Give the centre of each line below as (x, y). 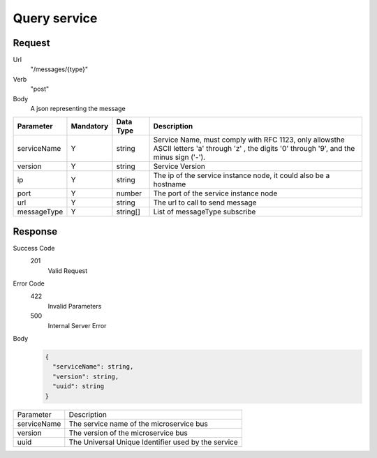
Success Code (34, 248)
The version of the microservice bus (128, 433)
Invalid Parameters (75, 306)
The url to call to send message (205, 202)
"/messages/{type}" (59, 69)
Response (35, 231)
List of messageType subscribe (205, 212)
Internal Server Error (77, 325)
